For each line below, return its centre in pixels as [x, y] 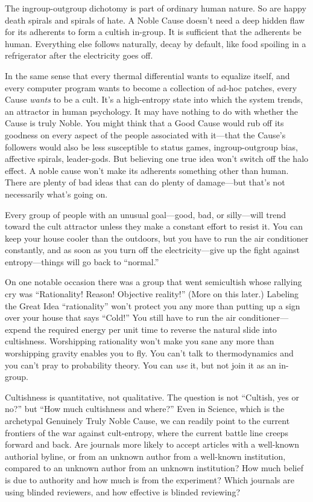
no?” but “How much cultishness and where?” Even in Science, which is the [145, 409]
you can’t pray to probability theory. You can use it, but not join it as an [141, 365]
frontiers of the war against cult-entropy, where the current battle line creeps [147, 432]
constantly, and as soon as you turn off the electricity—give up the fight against [152, 250]
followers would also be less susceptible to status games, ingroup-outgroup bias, [151, 146]
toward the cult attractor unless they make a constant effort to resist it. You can [154, 226]
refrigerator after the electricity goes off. [79, 55]
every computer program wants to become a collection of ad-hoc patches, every [151, 87]
